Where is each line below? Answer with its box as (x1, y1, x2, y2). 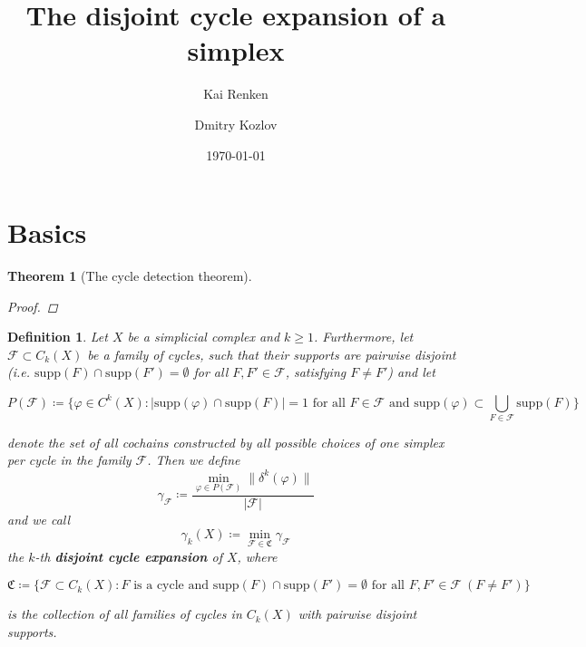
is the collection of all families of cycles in (7, 604, 242, 623)
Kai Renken (203, 84, 269, 103)
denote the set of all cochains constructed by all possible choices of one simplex (7, 432, 444, 451)
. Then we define (147, 450, 240, 469)
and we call (7, 509, 71, 528)
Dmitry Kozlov (194, 114, 278, 133)
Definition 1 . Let (7, 327, 108, 346)
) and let (387, 362, 435, 381)
